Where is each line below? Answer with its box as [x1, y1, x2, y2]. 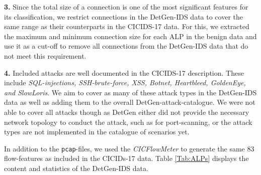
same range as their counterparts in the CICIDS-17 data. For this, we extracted [4, 21, 249, 32]
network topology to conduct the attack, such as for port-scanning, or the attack [4, 116, 252, 127]
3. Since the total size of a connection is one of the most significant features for [4, 2, 248, 12]
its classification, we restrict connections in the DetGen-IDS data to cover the [4, 11, 243, 22]
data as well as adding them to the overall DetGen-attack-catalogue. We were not [4, 97, 255, 107]
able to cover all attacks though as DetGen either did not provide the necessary [4, 106, 249, 117]
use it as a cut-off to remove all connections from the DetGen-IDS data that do [4, 41, 248, 51]
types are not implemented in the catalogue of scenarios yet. [4, 126, 190, 137]
